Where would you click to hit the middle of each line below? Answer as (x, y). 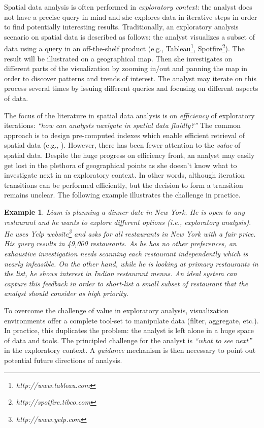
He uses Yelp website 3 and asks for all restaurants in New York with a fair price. (130, 233)
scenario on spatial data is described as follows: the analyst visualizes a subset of (130, 36)
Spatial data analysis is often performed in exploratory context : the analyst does (128, 7)
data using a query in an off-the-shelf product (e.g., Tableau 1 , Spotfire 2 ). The (124, 48)
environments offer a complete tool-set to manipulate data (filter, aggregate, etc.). (131, 320)
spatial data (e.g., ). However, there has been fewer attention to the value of (122, 145)
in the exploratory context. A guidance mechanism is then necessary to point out (130, 350)
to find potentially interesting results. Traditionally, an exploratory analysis (121, 27)
